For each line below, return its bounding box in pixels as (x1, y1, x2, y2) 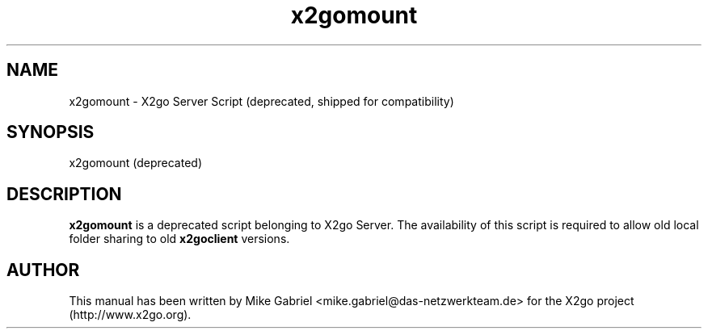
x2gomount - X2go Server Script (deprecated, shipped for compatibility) (69, 94, 454, 108)
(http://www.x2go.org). (69, 308, 192, 322)
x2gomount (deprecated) (69, 156, 203, 170)
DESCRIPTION (6, 183, 122, 204)
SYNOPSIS (6, 122, 95, 143)
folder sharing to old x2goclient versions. (69, 232, 290, 246)
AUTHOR (6, 259, 80, 280)
